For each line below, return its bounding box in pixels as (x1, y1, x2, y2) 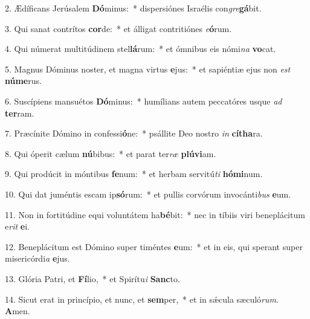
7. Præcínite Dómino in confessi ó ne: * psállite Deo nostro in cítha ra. (5, 127, 263, 140)
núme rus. (5, 74, 42, 87)
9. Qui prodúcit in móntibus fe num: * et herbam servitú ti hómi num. (5, 167, 263, 180)
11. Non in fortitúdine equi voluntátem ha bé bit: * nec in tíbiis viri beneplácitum (5, 208, 305, 221)
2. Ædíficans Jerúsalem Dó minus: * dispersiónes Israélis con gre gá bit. (5, 2, 262, 14)
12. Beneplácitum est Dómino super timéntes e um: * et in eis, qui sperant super (5, 240, 303, 253)
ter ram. (5, 106, 34, 119)
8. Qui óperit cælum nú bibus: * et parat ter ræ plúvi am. (5, 147, 216, 159)
